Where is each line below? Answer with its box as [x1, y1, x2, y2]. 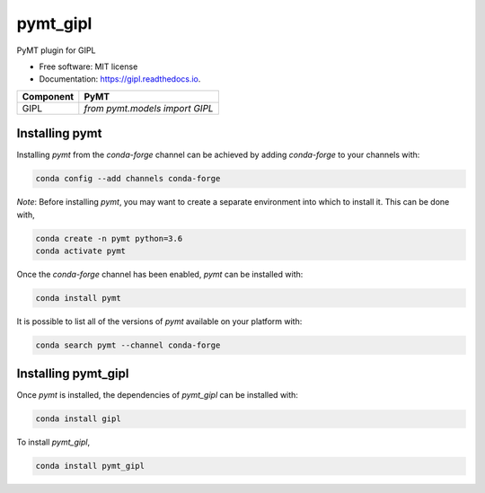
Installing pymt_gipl [16, 366, 129, 382]
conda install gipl [35, 414, 121, 424]
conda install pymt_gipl [35, 461, 145, 471]
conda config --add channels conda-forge [35, 173, 221, 184]
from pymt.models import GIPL [84, 101, 215, 114]
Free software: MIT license [39, 61, 138, 72]
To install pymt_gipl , [16, 436, 90, 448]
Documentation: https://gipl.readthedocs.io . [39, 74, 201, 84]
